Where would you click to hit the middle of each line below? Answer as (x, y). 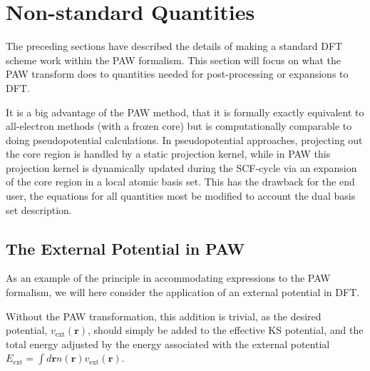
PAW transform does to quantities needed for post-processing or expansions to (177, 74)
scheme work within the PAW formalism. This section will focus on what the (174, 60)
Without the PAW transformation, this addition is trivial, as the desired (164, 316)
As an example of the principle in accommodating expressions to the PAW (168, 278)
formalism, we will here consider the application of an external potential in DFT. (183, 292)
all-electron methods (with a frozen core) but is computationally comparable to (179, 126)
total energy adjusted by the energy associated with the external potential (168, 344)
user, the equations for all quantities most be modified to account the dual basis (181, 196)
